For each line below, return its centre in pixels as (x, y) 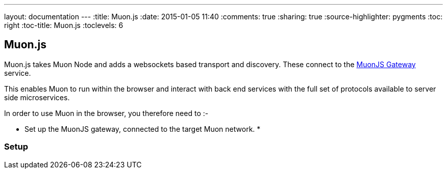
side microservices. (37, 97)
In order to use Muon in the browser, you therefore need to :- (106, 113)
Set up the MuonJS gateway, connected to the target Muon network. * (143, 129)
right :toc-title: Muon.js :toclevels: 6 (64, 25)
